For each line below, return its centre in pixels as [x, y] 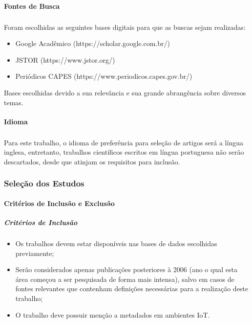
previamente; [35, 253]
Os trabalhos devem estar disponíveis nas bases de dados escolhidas [116, 243]
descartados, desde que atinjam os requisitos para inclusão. [92, 161]
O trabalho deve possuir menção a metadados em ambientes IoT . [113, 314]
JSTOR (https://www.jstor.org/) [65, 59]
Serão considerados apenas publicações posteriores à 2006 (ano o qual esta [126, 269]
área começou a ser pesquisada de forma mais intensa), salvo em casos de [125, 279]
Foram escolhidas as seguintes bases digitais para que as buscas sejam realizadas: [125, 27]
